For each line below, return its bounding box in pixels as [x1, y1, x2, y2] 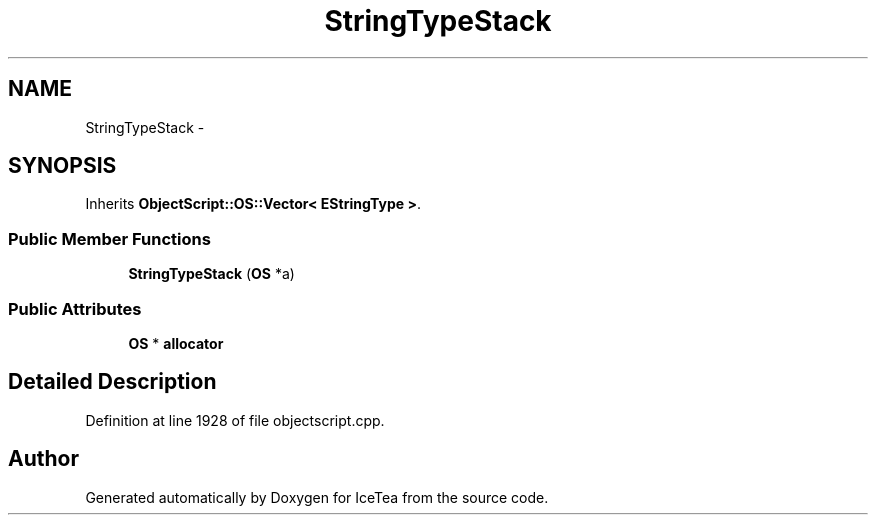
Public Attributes [8, 298, 142, 319]
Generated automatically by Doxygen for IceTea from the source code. [85, 488, 549, 506]
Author [8, 446, 79, 472]
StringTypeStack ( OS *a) [128, 265, 295, 283]
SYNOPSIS [8, 153, 117, 179]
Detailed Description [8, 369, 217, 395]
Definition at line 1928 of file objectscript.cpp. [85, 411, 385, 429]
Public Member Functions [8, 228, 211, 249]
